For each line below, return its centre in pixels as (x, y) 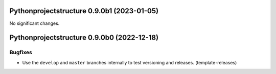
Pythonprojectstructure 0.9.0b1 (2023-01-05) (84, 11)
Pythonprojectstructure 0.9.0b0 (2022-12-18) (84, 38)
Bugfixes (21, 52)
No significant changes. (34, 23)
